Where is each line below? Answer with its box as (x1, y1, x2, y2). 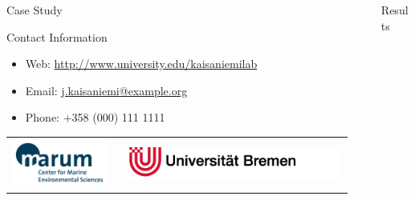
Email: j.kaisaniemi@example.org (25, 82, 188, 98)
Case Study (6, 2, 63, 18)
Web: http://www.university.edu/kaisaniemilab (25, 55, 258, 72)
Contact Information (6, 28, 108, 45)
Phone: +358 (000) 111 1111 (25, 109, 165, 126)
